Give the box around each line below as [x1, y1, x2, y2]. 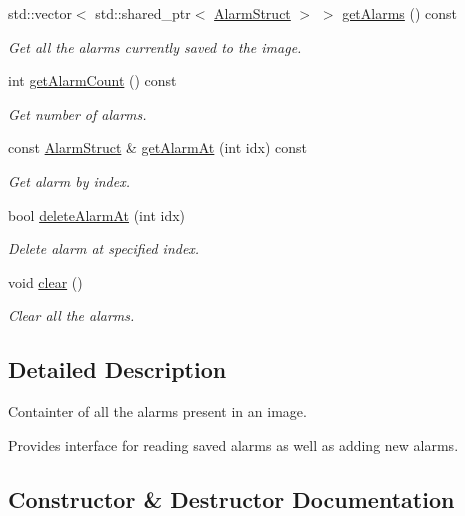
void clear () [8, 271, 83, 292]
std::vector [8, 3, 72, 23]
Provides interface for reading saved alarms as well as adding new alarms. [8, 434, 459, 455]
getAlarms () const [342, 3, 458, 23]
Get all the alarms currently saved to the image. [8, 36, 302, 57]
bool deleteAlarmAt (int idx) [8, 204, 186, 225]
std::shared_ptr [95, 3, 191, 23]
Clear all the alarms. [8, 305, 135, 326]
